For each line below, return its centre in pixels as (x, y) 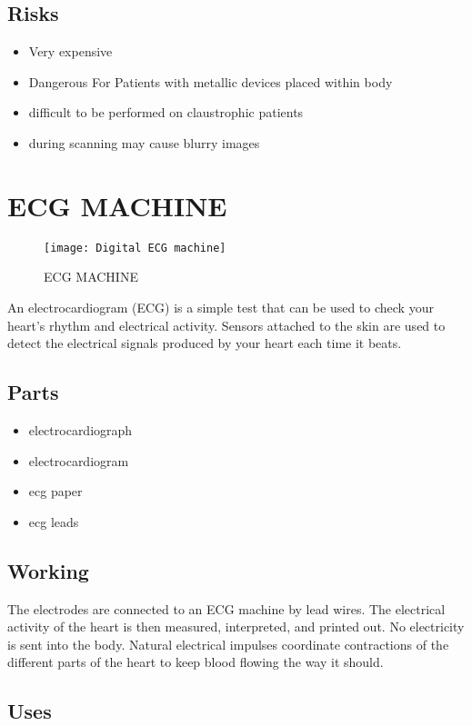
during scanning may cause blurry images (144, 142)
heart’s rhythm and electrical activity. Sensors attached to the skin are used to (226, 325)
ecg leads (54, 521)
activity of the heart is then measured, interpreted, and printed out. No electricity (236, 627)
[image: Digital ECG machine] (135, 248)
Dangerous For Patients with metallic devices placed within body (211, 81)
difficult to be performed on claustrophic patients (166, 112)
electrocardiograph (80, 429)
